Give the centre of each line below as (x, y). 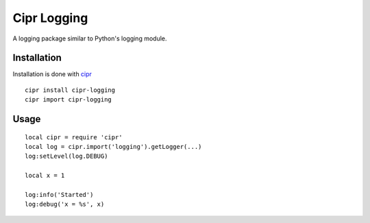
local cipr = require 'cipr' (74, 137)
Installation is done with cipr (52, 74)
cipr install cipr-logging (70, 90)
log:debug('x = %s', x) (65, 204)
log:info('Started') (59, 195)
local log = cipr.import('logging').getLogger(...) (113, 147)
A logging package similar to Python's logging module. (90, 38)
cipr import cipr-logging (69, 100)
